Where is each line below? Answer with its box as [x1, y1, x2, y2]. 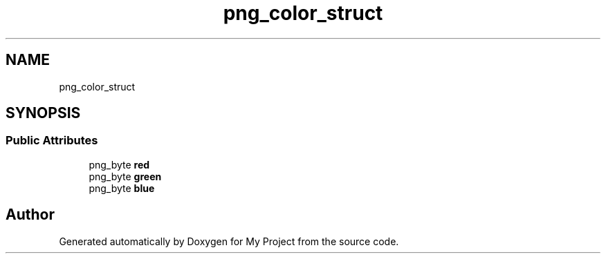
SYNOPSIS [6, 104, 81, 122]
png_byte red [89, 158, 150, 171]
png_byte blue [89, 182, 155, 194]
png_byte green [89, 170, 162, 182]
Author [6, 206, 55, 224]
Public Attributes [6, 133, 98, 148]
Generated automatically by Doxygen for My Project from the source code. [59, 235, 399, 247]
